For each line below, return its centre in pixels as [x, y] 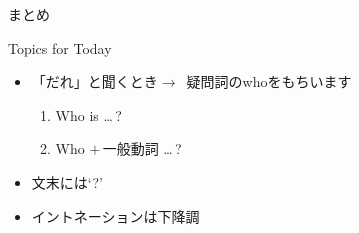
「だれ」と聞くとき [94, 81]
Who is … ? [88, 114]
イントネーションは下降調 [115, 215]
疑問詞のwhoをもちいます [269, 81]
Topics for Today [60, 47]
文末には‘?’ [67, 181]
